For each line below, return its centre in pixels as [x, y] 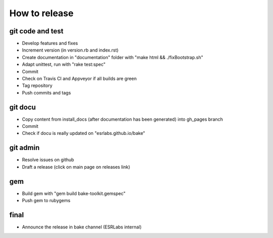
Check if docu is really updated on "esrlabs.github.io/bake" [84, 133]
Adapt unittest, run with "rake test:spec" [64, 64]
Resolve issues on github [48, 160]
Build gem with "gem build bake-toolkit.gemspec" [74, 193]
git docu [23, 107]
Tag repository [37, 85]
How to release [41, 13]
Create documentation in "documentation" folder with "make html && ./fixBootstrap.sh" [112, 57]
